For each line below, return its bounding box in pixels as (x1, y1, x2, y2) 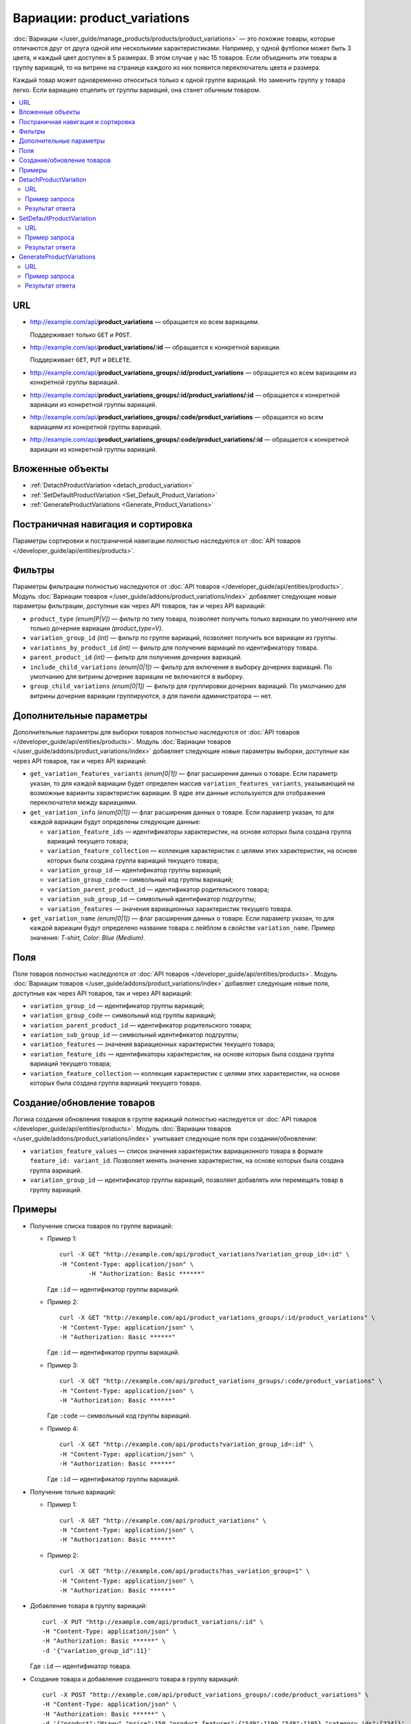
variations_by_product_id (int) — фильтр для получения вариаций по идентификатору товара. (30, 643, 319, 652)
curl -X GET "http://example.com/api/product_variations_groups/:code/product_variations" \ (59, 1377, 383, 1385)
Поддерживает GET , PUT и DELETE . (30, 356, 132, 364)
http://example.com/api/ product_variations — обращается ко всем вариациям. (30, 318, 260, 326)
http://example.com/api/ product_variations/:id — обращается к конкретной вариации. (30, 343, 282, 351)
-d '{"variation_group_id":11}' (42, 1647, 151, 1654)
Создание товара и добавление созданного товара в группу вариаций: (30, 1674, 240, 1683)
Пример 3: (47, 1361, 78, 1369)
